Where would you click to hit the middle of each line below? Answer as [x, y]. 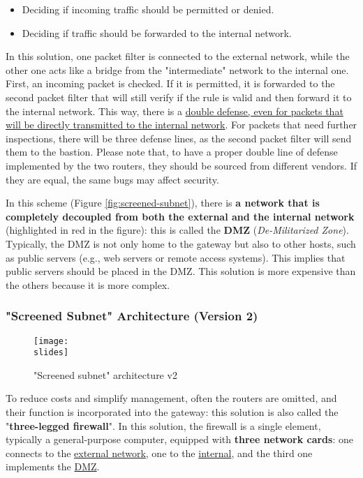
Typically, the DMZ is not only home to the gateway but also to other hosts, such [181, 243]
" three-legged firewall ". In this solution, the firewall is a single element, [163, 425]
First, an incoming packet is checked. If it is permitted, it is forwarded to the [170, 83]
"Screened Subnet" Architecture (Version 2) [132, 316]
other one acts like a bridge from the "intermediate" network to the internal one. [177, 69]
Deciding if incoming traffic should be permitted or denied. [148, 9]
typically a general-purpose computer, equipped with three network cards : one [179, 439]
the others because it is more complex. [88, 284]
